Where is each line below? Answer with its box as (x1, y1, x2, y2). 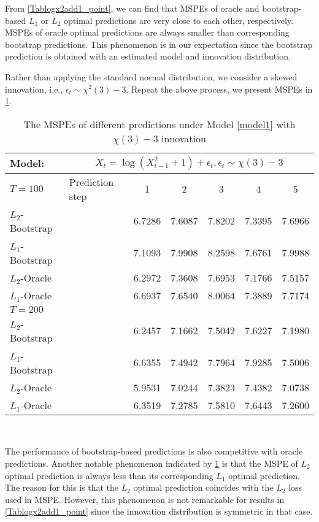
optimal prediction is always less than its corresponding (5, 469, 213, 482)
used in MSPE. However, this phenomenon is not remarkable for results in (5, 493, 285, 505)
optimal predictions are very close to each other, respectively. (63, 13, 294, 26)
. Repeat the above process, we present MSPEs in (126, 82, 313, 95)
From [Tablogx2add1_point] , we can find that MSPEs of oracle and (5, 2, 259, 14)
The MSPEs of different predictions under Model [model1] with (23, 117, 296, 131)
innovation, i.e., (5, 82, 63, 95)
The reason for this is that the (5, 481, 119, 494)
